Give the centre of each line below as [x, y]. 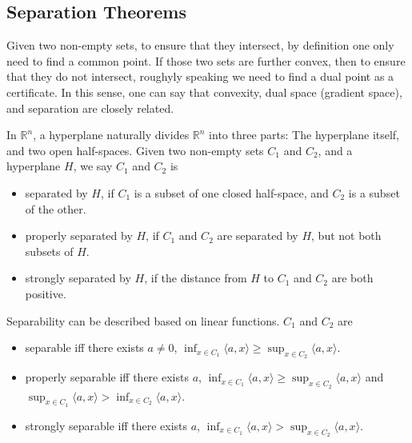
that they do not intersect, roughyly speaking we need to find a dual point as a [200, 76]
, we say [93, 166]
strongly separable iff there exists [106, 425]
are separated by [258, 235]
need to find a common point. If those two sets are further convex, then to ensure [206, 60]
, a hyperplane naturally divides [111, 135]
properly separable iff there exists [107, 377]
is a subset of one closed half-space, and [231, 192]
